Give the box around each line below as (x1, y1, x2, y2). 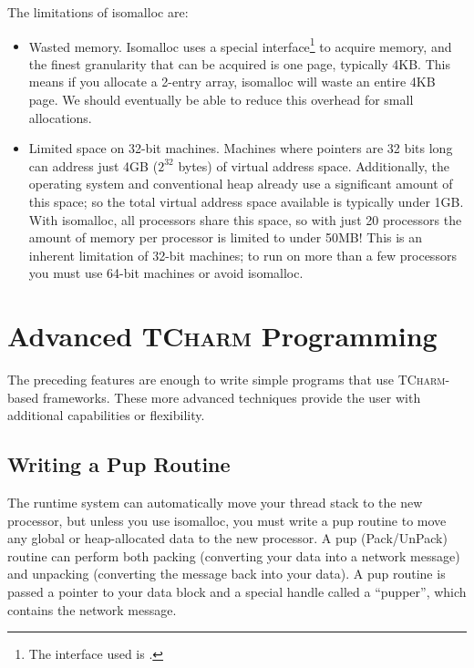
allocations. (28, 108, 92, 127)
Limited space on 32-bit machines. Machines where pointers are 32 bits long (28, 139, 453, 158)
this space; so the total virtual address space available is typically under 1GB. (28, 192, 464, 211)
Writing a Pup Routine (7, 450, 231, 478)
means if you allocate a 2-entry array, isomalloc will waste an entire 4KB (28, 72, 436, 91)
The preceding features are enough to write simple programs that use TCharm (7, 370, 446, 389)
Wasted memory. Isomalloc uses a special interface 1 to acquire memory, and (28, 34, 452, 56)
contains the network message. (7, 600, 177, 619)
